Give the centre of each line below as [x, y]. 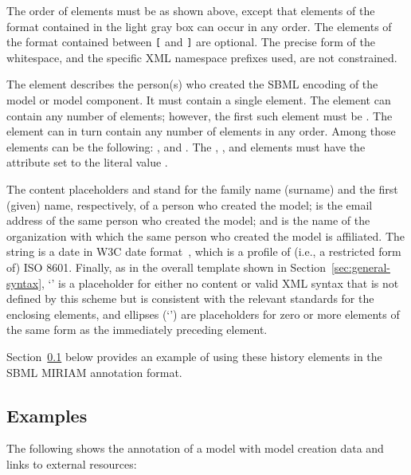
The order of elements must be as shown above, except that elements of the [191, 10]
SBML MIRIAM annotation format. [94, 372]
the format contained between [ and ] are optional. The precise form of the [191, 42]
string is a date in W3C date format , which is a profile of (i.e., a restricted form [204, 251]
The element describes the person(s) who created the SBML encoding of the [192, 84]
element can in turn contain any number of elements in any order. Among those [201, 131]
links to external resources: [72, 463]
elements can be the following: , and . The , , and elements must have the [186, 146]
